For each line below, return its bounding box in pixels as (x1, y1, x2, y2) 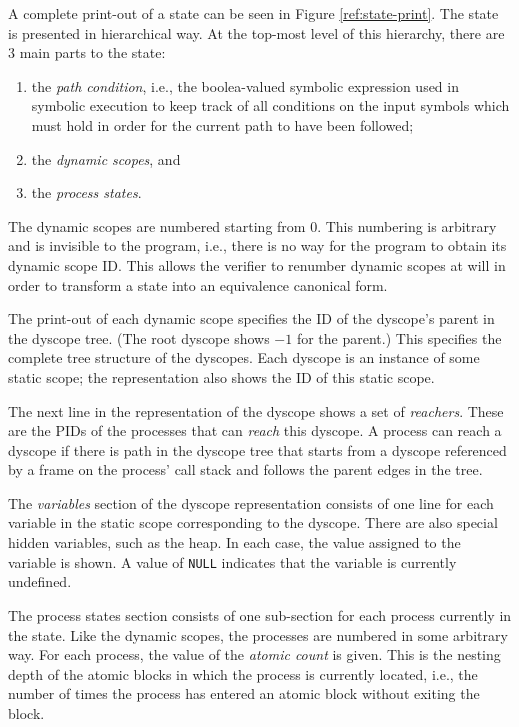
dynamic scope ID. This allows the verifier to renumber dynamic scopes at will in (8, 254, 506, 275)
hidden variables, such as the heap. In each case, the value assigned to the (8, 532, 461, 553)
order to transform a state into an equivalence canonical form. (8, 274, 388, 295)
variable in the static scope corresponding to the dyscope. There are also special (8, 512, 498, 533)
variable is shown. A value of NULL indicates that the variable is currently (8, 551, 457, 572)
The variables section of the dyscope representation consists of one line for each (8, 492, 494, 513)
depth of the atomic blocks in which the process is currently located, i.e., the (8, 663, 478, 684)
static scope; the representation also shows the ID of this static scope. (8, 366, 435, 387)
